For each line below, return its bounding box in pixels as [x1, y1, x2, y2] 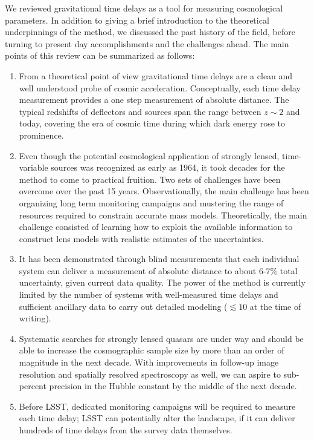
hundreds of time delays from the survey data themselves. [19, 424, 232, 436]
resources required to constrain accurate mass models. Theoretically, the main [19, 208, 307, 221]
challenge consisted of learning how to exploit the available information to [19, 220, 293, 233]
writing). [19, 312, 51, 324]
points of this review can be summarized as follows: [5, 49, 195, 62]
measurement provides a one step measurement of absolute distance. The [19, 93, 289, 106]
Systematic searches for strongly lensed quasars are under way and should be [19, 332, 304, 344]
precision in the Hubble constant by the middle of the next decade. [49, 379, 297, 392]
